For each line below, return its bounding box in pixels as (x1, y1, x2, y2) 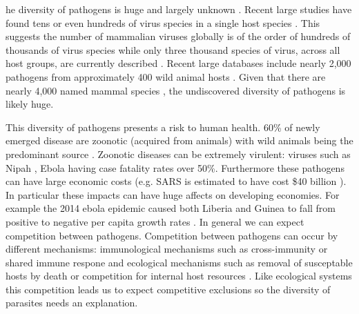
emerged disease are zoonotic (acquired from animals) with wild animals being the (6, 133, 353, 148)
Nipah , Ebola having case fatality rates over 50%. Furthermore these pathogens (6, 160, 345, 175)
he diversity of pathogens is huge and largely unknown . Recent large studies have (6, 2, 352, 16)
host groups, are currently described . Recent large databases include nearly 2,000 (6, 56, 351, 70)
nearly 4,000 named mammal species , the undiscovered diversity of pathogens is (6, 83, 346, 97)
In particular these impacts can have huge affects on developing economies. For (6, 187, 340, 202)
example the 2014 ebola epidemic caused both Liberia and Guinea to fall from (6, 201, 336, 215)
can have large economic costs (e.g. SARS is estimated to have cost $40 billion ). (6, 174, 347, 188)
